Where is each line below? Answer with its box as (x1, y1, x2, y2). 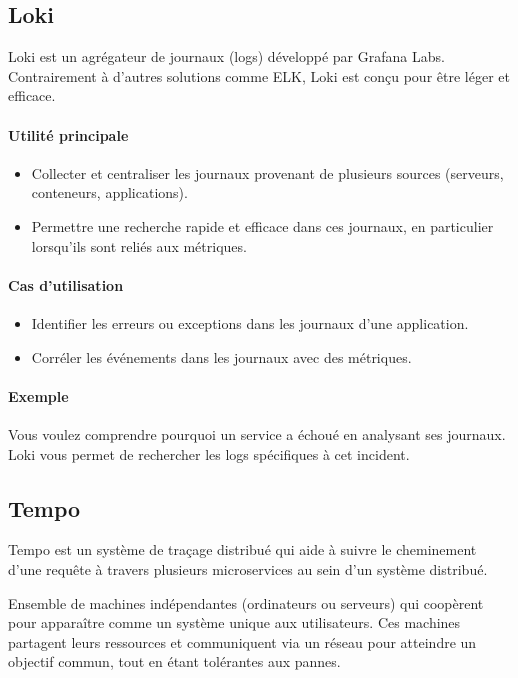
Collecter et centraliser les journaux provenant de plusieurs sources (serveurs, (31, 162, 504, 183)
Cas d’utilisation (8, 274, 124, 295)
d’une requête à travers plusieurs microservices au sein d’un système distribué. (8, 558, 488, 579)
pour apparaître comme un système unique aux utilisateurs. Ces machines (8, 612, 461, 633)
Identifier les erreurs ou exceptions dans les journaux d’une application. (31, 312, 469, 333)
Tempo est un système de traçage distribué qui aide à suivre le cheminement (8, 539, 477, 560)
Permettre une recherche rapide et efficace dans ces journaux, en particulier (31, 215, 494, 236)
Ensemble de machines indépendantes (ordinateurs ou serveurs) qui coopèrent (8, 592, 484, 613)
